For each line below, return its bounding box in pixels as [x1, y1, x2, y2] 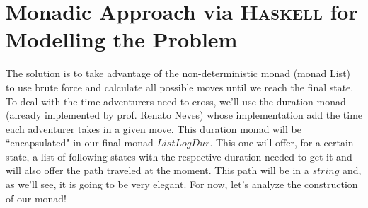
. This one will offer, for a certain [209, 135, 354, 150]
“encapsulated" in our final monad [6, 135, 154, 150]
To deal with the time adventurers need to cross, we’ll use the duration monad [6, 93, 346, 108]
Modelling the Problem [6, 25, 238, 54]
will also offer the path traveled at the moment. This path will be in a [6, 163, 309, 178]
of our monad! [6, 190, 67, 205]
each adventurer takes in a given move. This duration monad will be [6, 121, 301, 136]
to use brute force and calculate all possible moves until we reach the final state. [6, 79, 354, 94]
